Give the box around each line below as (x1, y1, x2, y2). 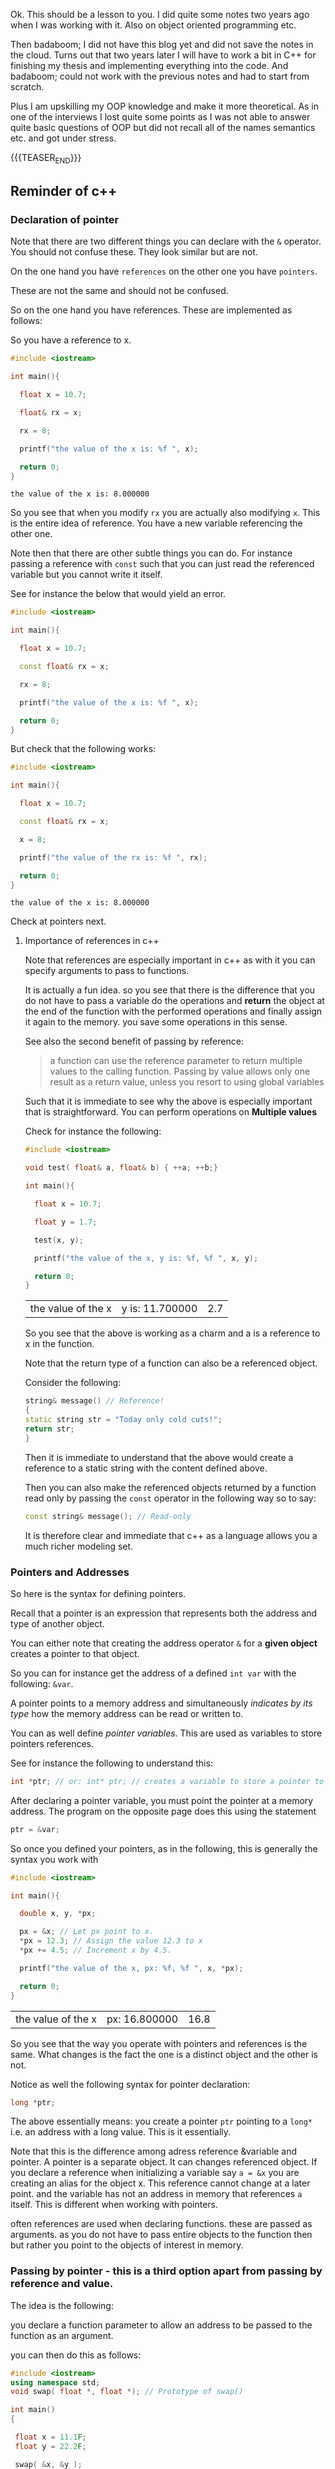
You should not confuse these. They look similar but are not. (10, 246, 258, 258)
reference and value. (10, 2277, 114, 2291)
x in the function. (24, 1338, 95, 1350)
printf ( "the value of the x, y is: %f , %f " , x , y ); (34, 1253, 259, 1263)
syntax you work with (10, 1853, 99, 1865)
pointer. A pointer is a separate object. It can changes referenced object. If (10, 2156, 318, 2168)
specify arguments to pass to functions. (24, 965, 190, 977)
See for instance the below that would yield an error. (10, 588, 227, 600)
